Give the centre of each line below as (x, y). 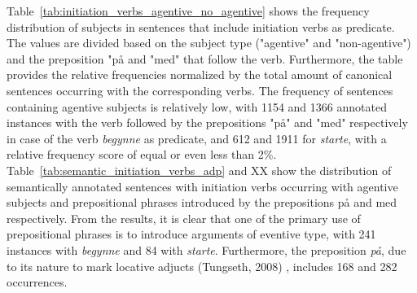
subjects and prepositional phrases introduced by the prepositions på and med (202, 202)
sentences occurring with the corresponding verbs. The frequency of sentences (200, 90)
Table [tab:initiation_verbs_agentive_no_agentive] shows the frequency (188, 11)
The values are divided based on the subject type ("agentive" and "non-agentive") (209, 43)
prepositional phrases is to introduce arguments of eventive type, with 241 (191, 234)
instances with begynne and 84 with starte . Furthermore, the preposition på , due (206, 249)
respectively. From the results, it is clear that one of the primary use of (184, 218)
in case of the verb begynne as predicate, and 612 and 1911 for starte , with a (197, 138)
